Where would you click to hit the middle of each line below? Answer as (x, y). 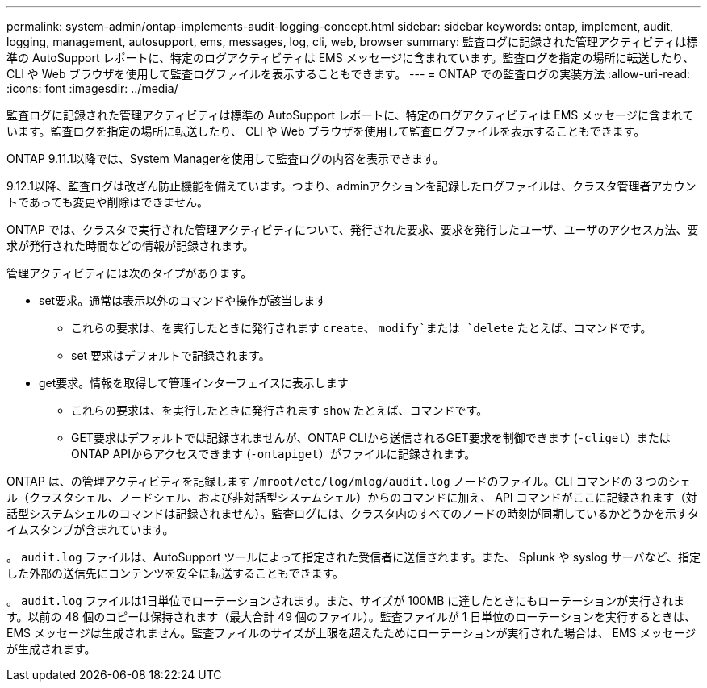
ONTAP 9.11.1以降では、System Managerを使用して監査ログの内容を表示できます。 (226, 158)
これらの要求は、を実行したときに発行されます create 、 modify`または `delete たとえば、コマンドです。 (362, 328)
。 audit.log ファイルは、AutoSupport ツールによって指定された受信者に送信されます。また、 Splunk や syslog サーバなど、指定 (353, 557)
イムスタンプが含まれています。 (90, 530)
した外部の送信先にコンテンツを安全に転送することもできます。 (176, 573)
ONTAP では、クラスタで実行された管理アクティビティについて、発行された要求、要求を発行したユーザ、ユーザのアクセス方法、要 (353, 229)
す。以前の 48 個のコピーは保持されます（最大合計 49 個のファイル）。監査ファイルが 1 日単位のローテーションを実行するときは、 (351, 617)
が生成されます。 (51, 649)
